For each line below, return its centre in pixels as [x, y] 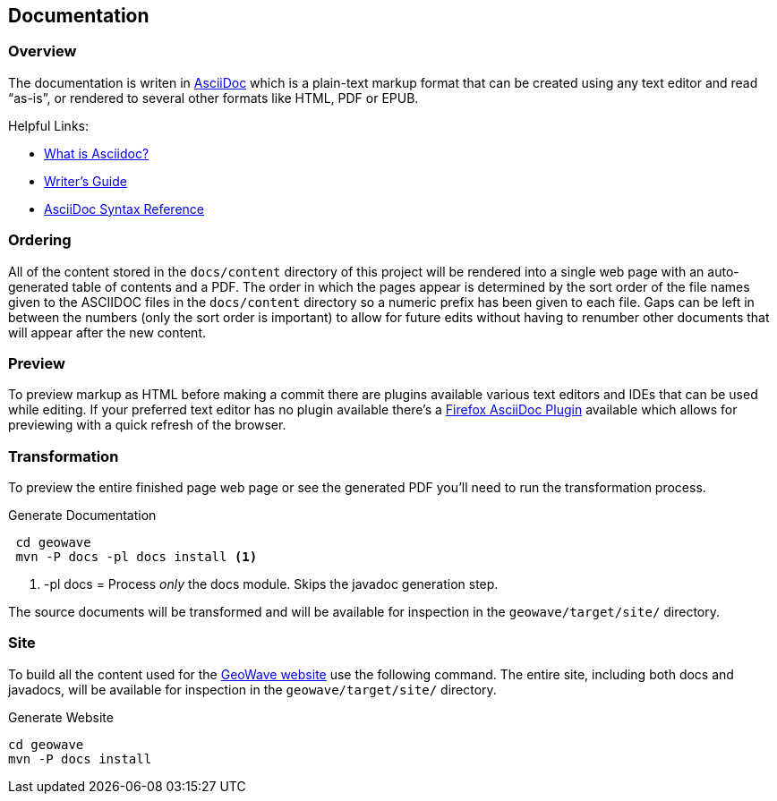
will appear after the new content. [107, 332]
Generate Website [61, 717]
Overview [43, 51]
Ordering [40, 240]
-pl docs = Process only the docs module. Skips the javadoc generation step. [271, 584]
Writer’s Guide [85, 181]
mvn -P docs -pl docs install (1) [137, 557]
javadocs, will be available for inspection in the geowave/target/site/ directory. [252, 689]
